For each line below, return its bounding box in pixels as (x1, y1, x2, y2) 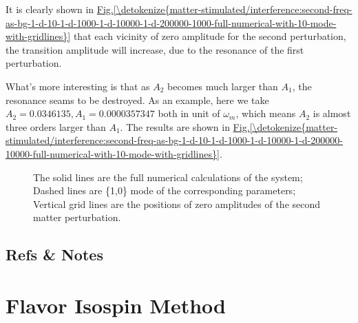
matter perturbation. (33, 210, 121, 225)
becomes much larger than (167, 79, 278, 93)
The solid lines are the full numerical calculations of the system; (33, 169, 303, 184)
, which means (235, 106, 296, 121)
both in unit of (158, 106, 220, 121)
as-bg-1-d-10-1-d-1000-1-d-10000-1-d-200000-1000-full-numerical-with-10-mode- (6, 15, 337, 30)
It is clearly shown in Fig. (6, 2, 114, 16)
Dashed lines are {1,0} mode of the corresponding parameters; (33, 183, 296, 198)
